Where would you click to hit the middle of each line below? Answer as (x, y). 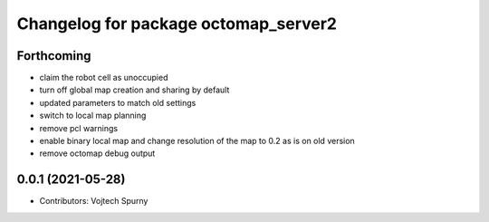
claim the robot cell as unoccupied (104, 78)
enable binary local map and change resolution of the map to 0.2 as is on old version (197, 141)
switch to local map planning (93, 116)
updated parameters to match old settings (118, 102)
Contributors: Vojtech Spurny (94, 201)
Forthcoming (54, 56)
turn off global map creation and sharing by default (134, 90)
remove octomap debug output (97, 153)
